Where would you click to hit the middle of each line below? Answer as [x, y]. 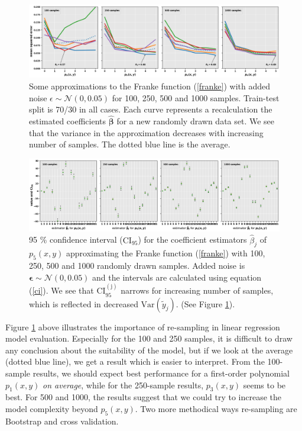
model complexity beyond [52, 408]
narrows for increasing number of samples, [197, 290]
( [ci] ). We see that [61, 290]
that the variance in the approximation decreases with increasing [146, 132]
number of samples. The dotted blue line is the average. [130, 144]
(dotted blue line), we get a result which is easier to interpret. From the [135, 361]
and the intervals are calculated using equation [177, 277]
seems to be [264, 385]
